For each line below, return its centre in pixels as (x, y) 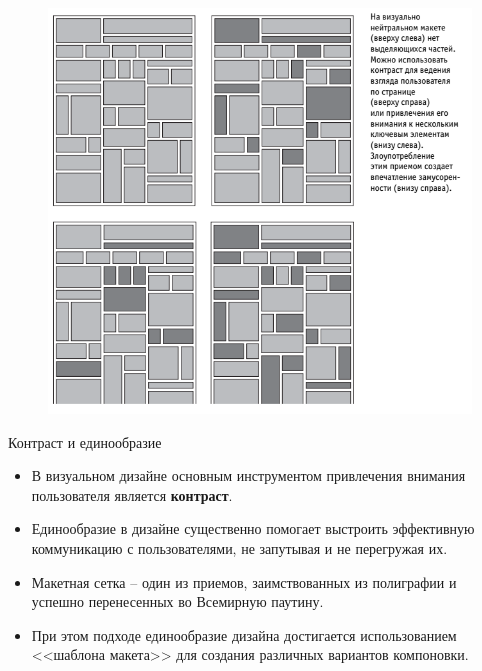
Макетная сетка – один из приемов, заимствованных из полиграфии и (244, 581)
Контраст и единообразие (85, 441)
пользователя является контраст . (132, 494)
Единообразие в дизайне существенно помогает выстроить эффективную (253, 528)
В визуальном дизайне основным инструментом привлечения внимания (248, 475)
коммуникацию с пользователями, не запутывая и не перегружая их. (239, 548)
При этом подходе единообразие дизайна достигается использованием (244, 634)
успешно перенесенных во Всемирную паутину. (177, 601)
